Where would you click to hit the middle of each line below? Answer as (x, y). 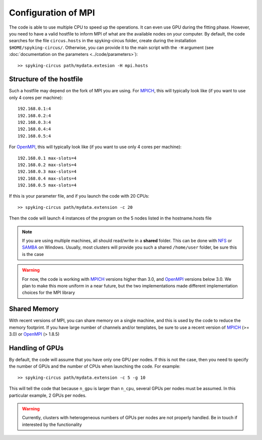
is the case (33, 254)
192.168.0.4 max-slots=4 (47, 178)
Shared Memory (34, 309)
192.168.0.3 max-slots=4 (47, 172)
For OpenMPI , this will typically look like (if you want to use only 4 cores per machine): (95, 147)
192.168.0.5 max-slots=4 (47, 185)
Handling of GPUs (36, 348)
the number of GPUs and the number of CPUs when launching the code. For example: (95, 366)
